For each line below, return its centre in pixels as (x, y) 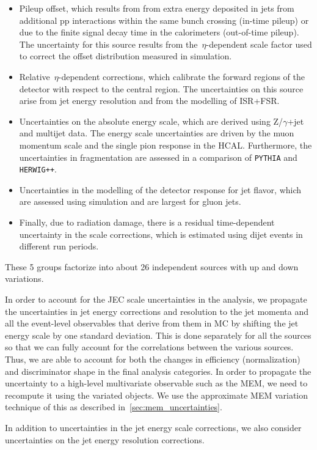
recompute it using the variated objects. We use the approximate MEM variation (157, 395)
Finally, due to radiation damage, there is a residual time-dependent (147, 222)
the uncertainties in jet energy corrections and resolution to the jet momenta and (157, 311)
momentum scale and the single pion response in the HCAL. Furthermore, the (166, 145)
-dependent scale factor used (259, 44)
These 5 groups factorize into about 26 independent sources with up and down (152, 266)
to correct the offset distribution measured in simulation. (126, 56)
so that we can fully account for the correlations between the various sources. (149, 347)
